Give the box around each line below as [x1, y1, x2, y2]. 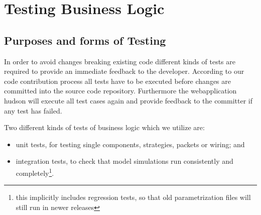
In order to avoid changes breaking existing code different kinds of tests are [4, 56, 236, 66]
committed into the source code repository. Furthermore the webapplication [4, 85, 237, 96]
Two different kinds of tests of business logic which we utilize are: [4, 122, 205, 133]
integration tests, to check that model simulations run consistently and [16, 156, 233, 166]
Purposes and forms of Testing [4, 32, 166, 48]
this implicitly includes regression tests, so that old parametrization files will [16, 192, 251, 202]
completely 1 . [16, 166, 54, 178]
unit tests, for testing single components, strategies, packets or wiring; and [16, 139, 245, 149]
